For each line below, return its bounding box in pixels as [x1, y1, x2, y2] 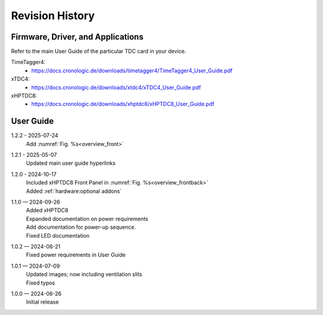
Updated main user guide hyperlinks [26, 159, 116, 167]
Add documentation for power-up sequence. [26, 223, 136, 231]
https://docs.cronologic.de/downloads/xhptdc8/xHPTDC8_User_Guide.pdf [31, 101, 215, 108]
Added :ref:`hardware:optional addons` [26, 187, 122, 195]
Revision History [11, 9, 95, 22]
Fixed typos [26, 279, 55, 286]
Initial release [26, 298, 59, 305]
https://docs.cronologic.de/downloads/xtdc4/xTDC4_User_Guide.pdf [31, 84, 202, 91]
